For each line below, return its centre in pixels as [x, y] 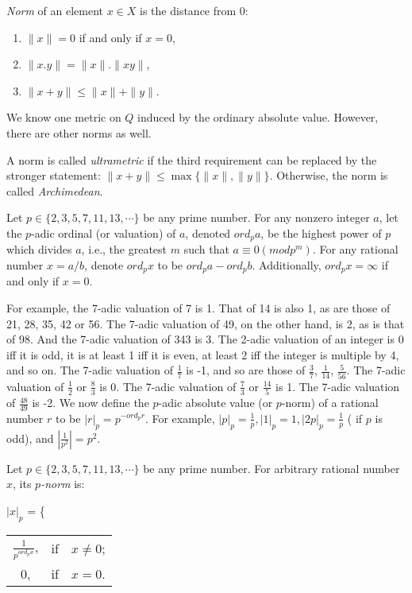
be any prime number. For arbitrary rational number [271, 468]
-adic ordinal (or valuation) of [104, 233]
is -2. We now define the [90, 403]
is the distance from [188, 10]
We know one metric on [64, 117]
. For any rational [355, 249]
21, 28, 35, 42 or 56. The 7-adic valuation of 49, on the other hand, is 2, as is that [206, 323]
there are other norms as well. [79, 132]
